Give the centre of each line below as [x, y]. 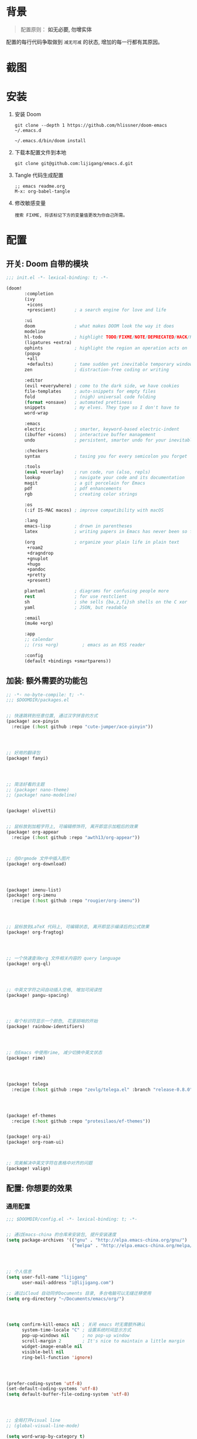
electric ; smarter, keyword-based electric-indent [102, 429]
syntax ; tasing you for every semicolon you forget [106, 456]
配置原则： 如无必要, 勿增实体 [56, 29]
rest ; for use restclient [76, 597]
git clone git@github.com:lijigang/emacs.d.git [74, 164]
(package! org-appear [33, 832]
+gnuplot [38, 558]
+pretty [36, 575]
